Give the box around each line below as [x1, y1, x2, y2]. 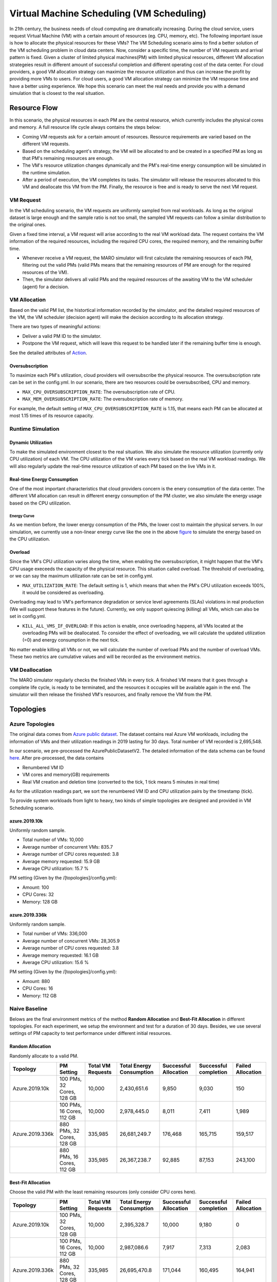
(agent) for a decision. [22, 284, 69, 290]
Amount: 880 [22, 978, 50, 984]
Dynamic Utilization [9, 439, 52, 446]
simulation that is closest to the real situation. [9, 90, 105, 96]
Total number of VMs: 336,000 [22, 931, 87, 937]
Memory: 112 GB [22, 992, 57, 998]
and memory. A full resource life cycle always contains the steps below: [9, 124, 161, 130]
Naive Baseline [9, 1005, 48, 1012]
